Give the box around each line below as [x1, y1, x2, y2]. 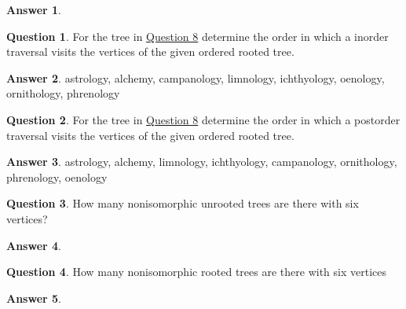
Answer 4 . [6, 237, 61, 253]
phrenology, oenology [6, 168, 108, 185]
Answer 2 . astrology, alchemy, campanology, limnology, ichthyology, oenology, [6, 69, 385, 86]
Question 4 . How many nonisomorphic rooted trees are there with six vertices [6, 263, 386, 280]
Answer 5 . [6, 289, 61, 306]
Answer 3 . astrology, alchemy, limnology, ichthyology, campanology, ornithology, [6, 153, 397, 170]
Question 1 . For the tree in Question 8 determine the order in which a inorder [6, 28, 389, 44]
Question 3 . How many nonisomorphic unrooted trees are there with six [6, 195, 359, 212]
